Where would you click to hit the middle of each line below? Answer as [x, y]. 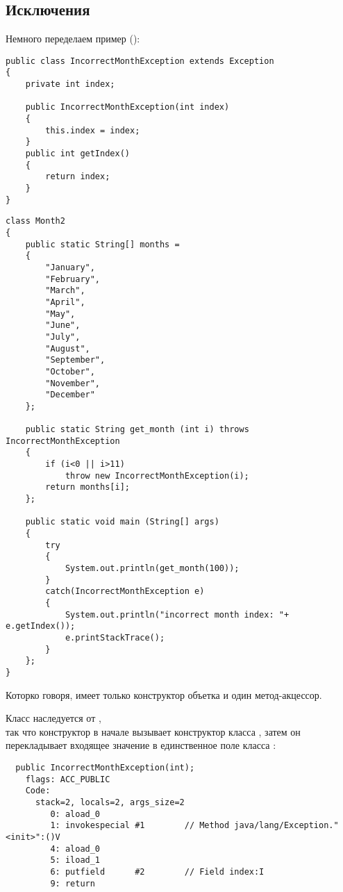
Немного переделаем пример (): [73, 39]
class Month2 [35, 221]
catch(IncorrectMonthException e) [125, 592]
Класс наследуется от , [53, 718]
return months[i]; [87, 487]
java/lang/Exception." [286, 826]
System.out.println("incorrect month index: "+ [177, 614]
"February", [73, 279]
